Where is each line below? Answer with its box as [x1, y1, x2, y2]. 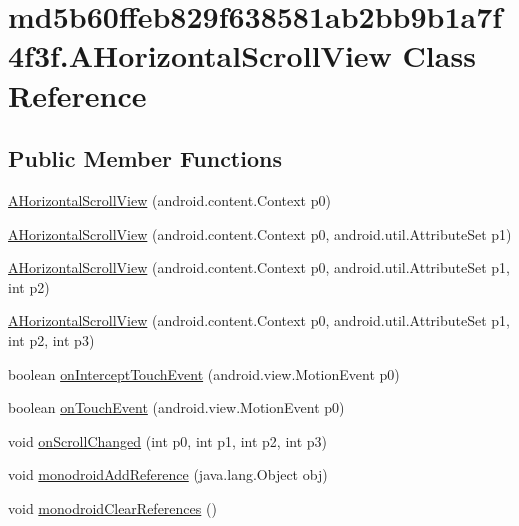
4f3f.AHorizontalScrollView [8, 35, 392, 76]
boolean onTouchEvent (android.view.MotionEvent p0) [8, 397, 345, 418]
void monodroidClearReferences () [8, 497, 217, 518]
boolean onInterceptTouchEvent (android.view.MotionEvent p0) [8, 363, 400, 384]
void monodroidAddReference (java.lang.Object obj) [8, 464, 328, 485]
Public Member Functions [8, 143, 282, 174]
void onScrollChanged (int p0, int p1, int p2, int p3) [8, 430, 327, 451]
